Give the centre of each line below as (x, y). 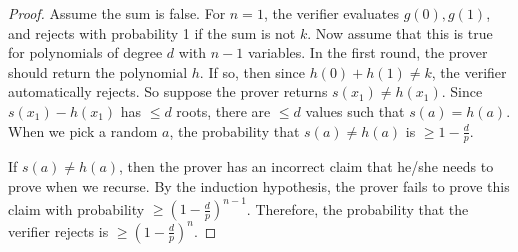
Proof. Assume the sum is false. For (117, 13)
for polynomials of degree (85, 52)
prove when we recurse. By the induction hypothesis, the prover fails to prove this (259, 185)
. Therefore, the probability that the (357, 208)
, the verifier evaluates (331, 13)
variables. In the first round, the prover (367, 52)
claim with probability (76, 208)
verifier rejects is (58, 230)
